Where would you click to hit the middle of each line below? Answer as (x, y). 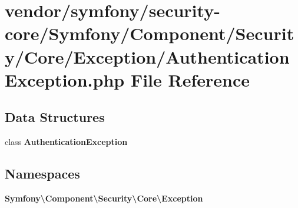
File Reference (190, 79)
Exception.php (65, 79)
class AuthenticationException (66, 142)
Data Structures (55, 117)
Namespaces (42, 174)
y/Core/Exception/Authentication (147, 56)
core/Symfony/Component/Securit (150, 33)
